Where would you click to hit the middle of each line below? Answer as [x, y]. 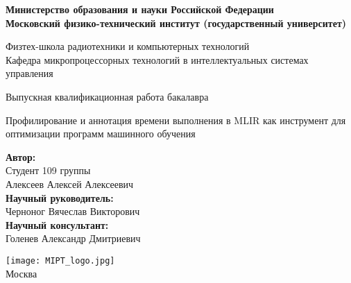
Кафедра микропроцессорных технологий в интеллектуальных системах [157, 59]
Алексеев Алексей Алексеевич [70, 183]
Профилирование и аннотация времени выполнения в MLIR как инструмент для [176, 120]
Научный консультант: [57, 224]
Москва [22, 273]
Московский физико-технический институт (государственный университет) [176, 23]
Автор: [21, 156]
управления [29, 73]
